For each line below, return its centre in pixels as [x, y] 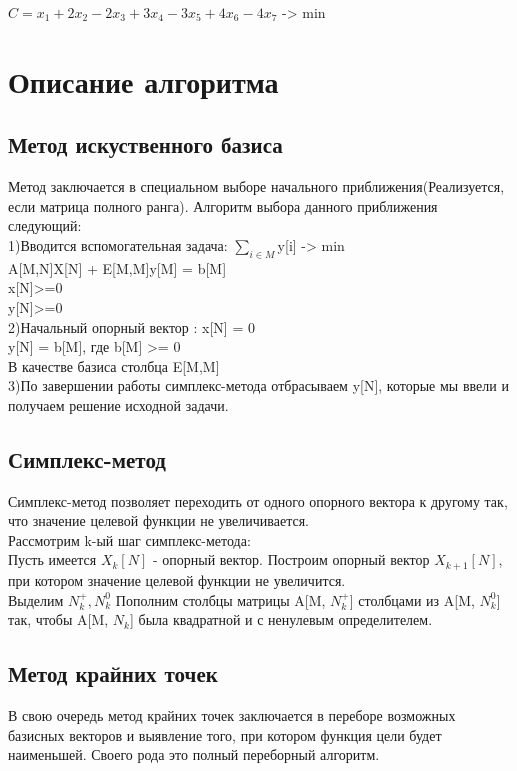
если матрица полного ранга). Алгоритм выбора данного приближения [223, 205]
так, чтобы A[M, [58, 619]
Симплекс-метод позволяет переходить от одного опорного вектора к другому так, [258, 500]
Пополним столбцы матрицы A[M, [220, 599]
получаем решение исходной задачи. [118, 404]
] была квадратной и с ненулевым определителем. [281, 619]
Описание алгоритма [143, 80]
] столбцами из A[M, [412, 599]
